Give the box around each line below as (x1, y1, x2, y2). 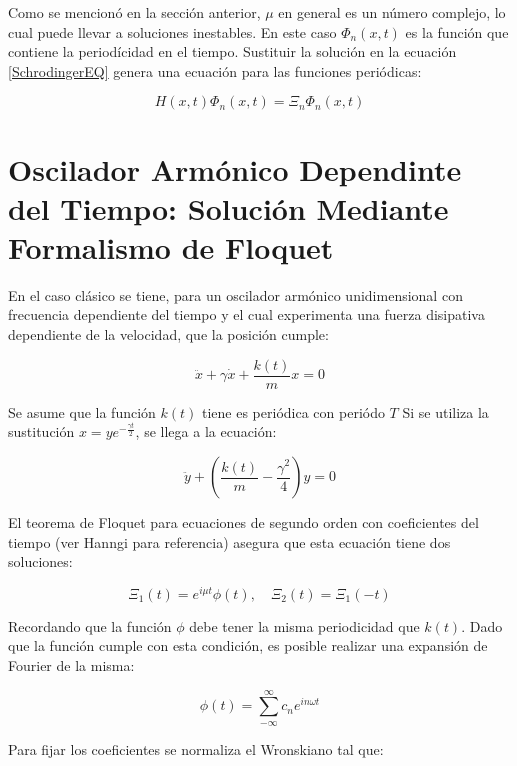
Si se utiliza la (402, 401, 489, 422)
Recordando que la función (8, 615, 172, 636)
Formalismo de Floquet (8, 226, 334, 267)
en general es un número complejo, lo (278, 2, 506, 22)
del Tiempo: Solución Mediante (8, 187, 449, 228)
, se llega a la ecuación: (135, 421, 277, 442)
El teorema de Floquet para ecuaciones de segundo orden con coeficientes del (8, 512, 479, 532)
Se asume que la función (8, 401, 156, 422)
